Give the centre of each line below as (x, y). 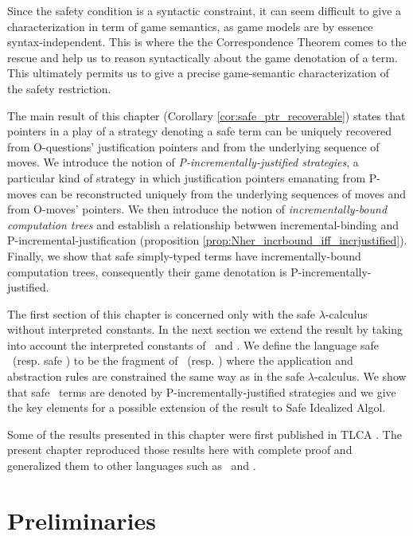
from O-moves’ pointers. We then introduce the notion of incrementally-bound (197, 209)
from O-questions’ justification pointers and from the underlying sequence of (193, 146)
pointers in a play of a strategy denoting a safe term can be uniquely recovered (200, 131)
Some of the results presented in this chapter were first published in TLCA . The (205, 434)
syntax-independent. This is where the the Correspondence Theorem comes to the (207, 42)
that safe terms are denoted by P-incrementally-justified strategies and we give (202, 391)
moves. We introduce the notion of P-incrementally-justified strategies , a (183, 162)
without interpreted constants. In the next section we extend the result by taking (205, 329)
